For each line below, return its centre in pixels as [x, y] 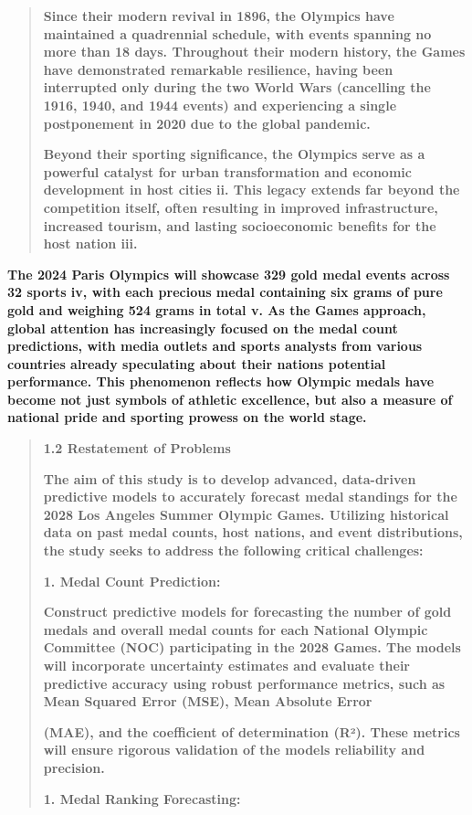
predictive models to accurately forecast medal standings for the [250, 497]
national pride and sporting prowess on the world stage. [187, 417]
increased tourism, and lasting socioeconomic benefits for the [240, 225]
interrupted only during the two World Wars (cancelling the [237, 87]
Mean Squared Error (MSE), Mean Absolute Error [208, 701]
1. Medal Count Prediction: [132, 581]
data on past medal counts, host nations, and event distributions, [253, 532]
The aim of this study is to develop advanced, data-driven [230, 478]
